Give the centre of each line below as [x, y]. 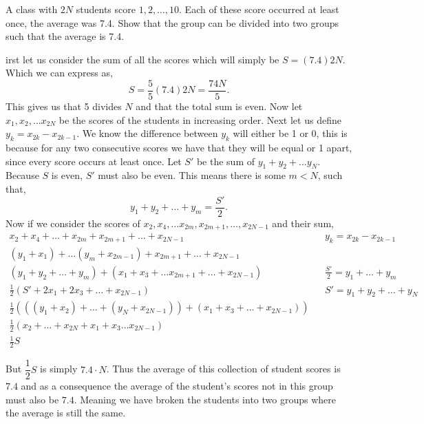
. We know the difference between [147, 133]
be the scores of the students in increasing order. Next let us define [200, 119]
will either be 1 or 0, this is [290, 133]
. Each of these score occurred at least [259, 9]
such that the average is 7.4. [65, 36]
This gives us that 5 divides [64, 106]
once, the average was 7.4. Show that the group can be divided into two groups [172, 22]
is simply [59, 369]
